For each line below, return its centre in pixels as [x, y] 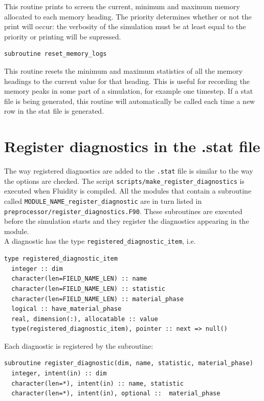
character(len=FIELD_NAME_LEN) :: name [79, 279]
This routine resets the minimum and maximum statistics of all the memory [124, 70]
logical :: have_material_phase [67, 309]
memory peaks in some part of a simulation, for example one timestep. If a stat [129, 91]
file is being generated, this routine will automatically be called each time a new [130, 101]
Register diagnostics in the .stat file [132, 146]
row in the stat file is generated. [54, 111]
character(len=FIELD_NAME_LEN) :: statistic [88, 289]
